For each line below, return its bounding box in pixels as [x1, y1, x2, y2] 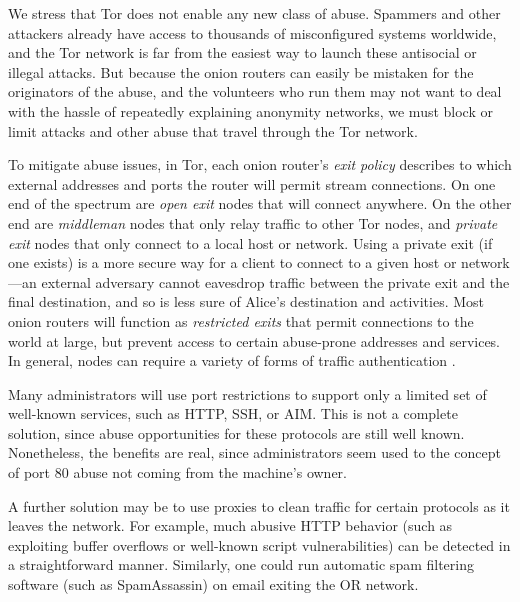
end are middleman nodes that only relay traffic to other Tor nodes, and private [8, 212, 498, 233]
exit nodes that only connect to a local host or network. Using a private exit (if [8, 232, 493, 253]
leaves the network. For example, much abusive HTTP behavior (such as [8, 515, 453, 536]
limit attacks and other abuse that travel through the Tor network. [8, 120, 418, 141]
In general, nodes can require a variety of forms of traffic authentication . [8, 350, 456, 371]
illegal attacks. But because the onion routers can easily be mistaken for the [8, 61, 474, 82]
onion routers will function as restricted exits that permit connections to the [8, 310, 474, 331]
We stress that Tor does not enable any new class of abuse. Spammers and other [8, 3, 501, 23]
